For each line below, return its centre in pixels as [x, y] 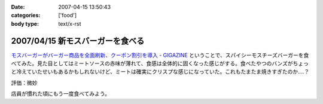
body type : [25, 23]
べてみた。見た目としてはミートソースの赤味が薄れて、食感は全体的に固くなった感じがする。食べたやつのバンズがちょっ [160, 63]
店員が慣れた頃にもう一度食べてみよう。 [61, 94]
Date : [18, 7]
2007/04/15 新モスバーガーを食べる [78, 41]
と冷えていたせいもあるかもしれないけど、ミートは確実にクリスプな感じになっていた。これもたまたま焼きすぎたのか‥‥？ [160, 72]
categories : [26, 16]
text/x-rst [70, 23]
